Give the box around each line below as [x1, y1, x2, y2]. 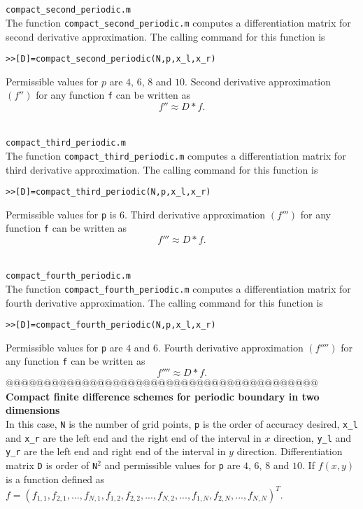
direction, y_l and [273, 430, 352, 445]
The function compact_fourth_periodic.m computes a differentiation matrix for [6, 281, 351, 295]
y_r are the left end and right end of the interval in [6, 444, 226, 459]
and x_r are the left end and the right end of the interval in [6, 430, 262, 445]
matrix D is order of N [6, 457, 98, 472]
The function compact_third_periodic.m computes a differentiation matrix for [6, 148, 346, 162]
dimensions [6, 403, 60, 417]
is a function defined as [6, 471, 105, 486]
